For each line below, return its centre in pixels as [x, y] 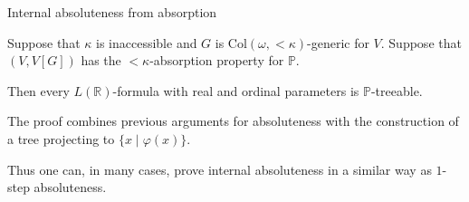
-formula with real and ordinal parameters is [236, 90]
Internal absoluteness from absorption [112, 12]
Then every [38, 90]
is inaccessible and [147, 42]
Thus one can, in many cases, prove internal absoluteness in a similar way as [220, 169]
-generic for [338, 42]
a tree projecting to [61, 138]
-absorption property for [217, 60]
